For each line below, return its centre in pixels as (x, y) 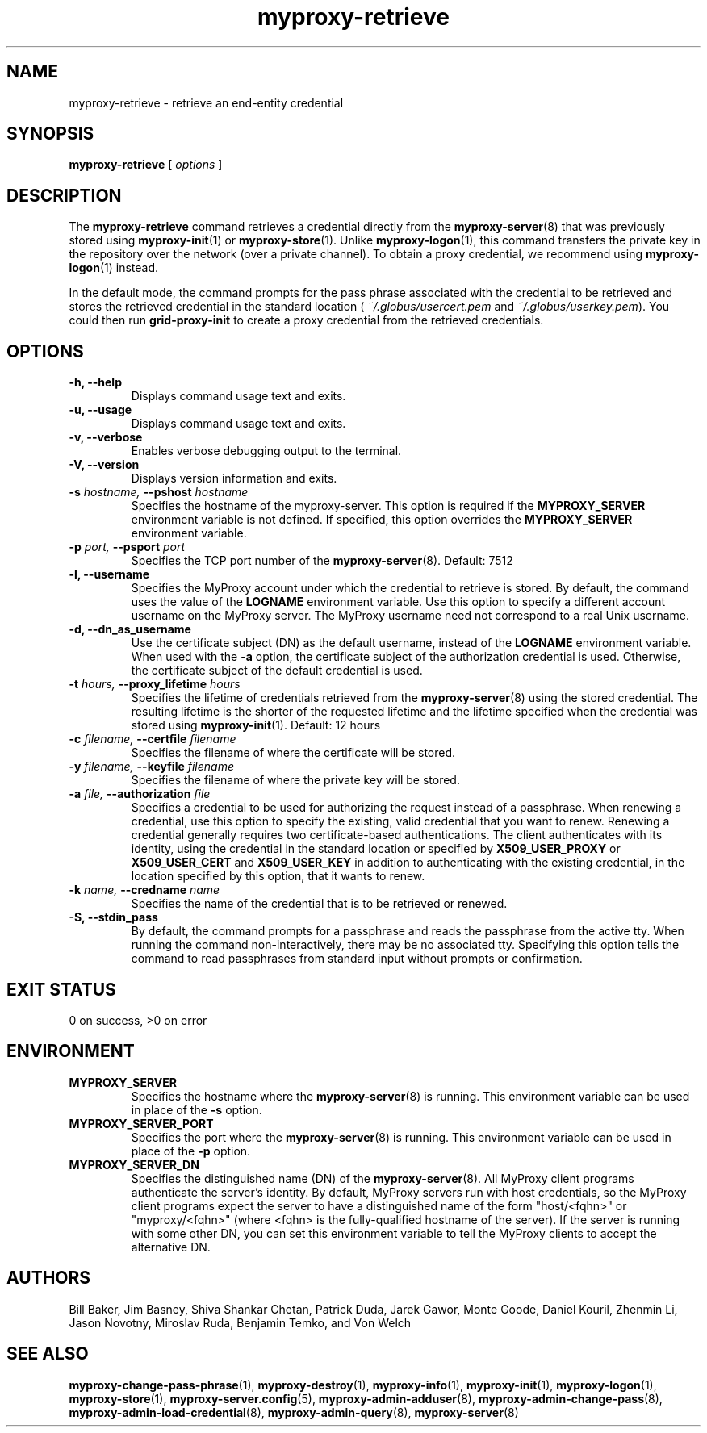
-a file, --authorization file (140, 794)
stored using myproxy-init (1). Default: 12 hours (256, 725)
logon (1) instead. (114, 268)
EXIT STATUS (61, 989)
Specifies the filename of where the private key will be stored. (295, 780)
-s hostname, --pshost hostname (159, 492)
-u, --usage (100, 410)
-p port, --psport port (127, 547)
